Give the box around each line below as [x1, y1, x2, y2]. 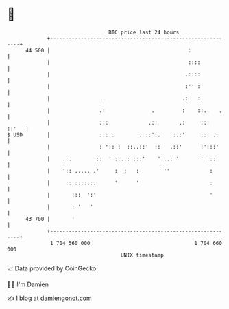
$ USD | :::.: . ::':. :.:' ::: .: [7, 131, 219, 138]
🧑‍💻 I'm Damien [7, 280, 49, 288]
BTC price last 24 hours [108, 29, 180, 36]
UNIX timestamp [120, 251, 165, 259]
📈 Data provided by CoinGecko [7, 264, 97, 273]
